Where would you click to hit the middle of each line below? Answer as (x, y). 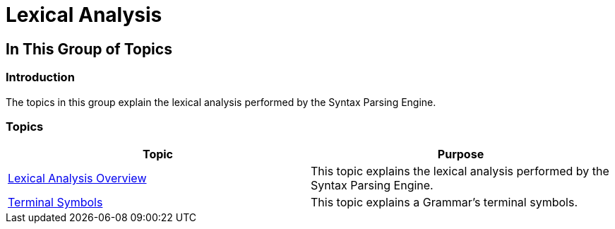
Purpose (461, 154)
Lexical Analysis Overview (77, 178)
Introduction (40, 77)
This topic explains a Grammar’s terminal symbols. (444, 202)
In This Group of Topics (89, 49)
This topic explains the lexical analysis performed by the (460, 171)
